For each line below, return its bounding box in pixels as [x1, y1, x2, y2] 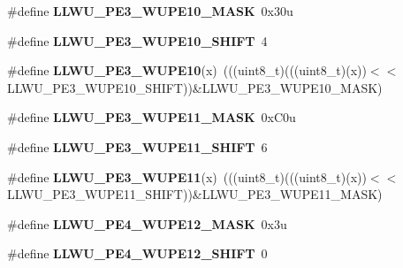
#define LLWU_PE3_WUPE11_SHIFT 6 [7, 137, 268, 156]
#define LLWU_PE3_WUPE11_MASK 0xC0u [7, 108, 296, 126]
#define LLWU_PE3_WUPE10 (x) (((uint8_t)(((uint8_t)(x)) [7, 61, 367, 80]
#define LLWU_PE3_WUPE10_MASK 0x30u [7, 2, 293, 19]
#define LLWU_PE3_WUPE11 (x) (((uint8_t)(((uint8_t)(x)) [7, 167, 367, 186]
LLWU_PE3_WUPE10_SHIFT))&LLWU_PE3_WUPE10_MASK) [7, 78, 383, 96]
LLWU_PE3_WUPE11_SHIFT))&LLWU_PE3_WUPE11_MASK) [7, 185, 383, 203]
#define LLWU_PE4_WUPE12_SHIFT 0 [7, 244, 268, 263]
